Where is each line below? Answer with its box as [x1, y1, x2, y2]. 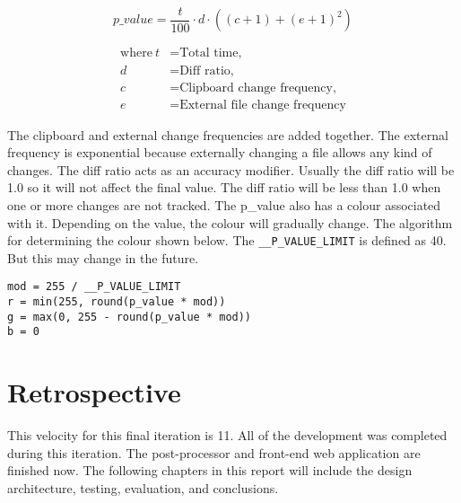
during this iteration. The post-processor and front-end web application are [7, 443, 421, 462]
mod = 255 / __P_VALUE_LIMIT [7, 280, 181, 294]
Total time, [179, 47, 242, 60]
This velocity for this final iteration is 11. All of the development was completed [7, 426, 448, 445]
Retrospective [7, 374, 181, 410]
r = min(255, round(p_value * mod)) [7, 296, 226, 309]
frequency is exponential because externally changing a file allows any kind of [7, 143, 432, 162]
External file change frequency [179, 98, 346, 111]
